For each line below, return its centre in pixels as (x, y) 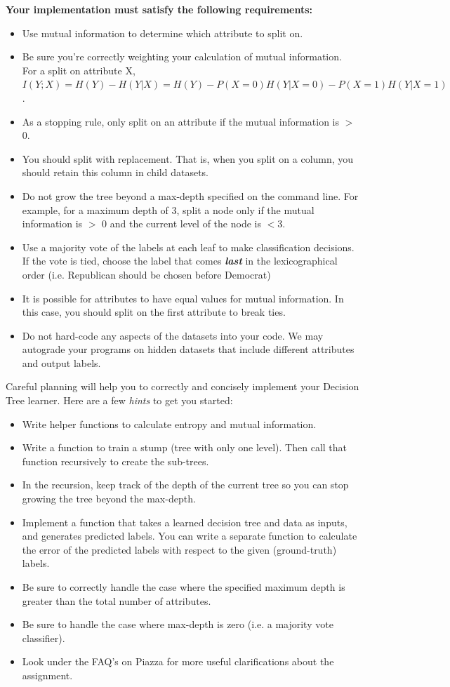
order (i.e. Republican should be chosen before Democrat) (146, 274)
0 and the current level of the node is (181, 224)
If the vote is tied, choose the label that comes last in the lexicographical (180, 261)
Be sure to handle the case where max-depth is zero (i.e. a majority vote (178, 624)
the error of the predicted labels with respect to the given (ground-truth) (179, 549)
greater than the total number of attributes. (117, 600)
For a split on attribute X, (79, 70)
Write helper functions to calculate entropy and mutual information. (169, 423)
